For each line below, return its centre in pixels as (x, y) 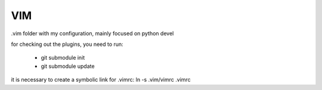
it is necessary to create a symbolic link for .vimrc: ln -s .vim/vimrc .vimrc (101, 80)
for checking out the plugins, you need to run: (67, 44)
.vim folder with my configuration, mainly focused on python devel (92, 33)
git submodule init (63, 58)
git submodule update (68, 66)
